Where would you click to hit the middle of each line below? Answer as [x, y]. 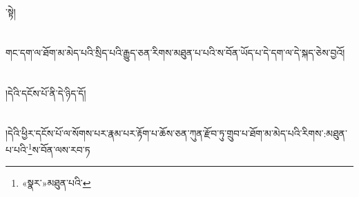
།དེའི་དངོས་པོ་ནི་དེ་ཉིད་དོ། [46, 93]
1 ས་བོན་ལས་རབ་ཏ [59, 148]
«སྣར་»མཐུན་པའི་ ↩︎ [56, 183]
